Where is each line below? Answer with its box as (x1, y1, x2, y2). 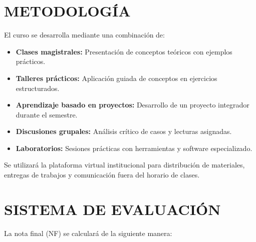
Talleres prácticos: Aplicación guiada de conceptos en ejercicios (16, 72, 217, 83)
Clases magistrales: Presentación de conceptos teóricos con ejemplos (16, 46, 232, 56)
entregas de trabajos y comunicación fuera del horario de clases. (4, 169, 200, 180)
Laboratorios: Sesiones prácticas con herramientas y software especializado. (16, 142, 252, 153)
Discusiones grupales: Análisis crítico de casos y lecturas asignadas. (16, 126, 232, 136)
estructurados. (16, 82, 60, 93)
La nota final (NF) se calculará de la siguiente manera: (4, 227, 172, 238)
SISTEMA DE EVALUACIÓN (4, 198, 221, 219)
